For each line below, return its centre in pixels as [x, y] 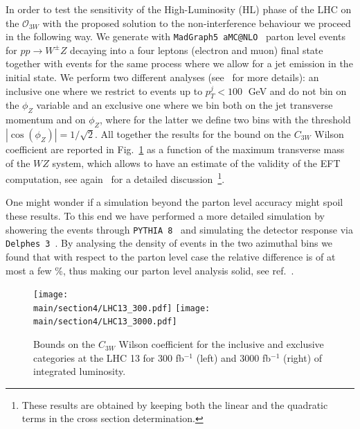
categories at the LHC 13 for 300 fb [109, 357]
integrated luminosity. [80, 371]
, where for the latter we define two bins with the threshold [225, 120]
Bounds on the [64, 344]
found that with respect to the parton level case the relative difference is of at [171, 256]
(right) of [303, 357]
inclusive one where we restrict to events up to [104, 90]
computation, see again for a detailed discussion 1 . [115, 178]
